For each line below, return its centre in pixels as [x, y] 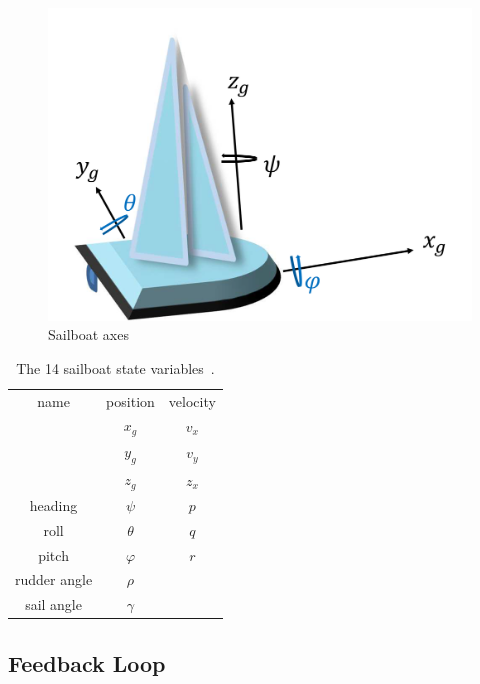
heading [53, 504]
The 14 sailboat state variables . [115, 367]
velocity [192, 400]
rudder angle [54, 579]
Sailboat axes [88, 334]
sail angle [53, 604]
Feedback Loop [87, 662]
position [130, 400]
